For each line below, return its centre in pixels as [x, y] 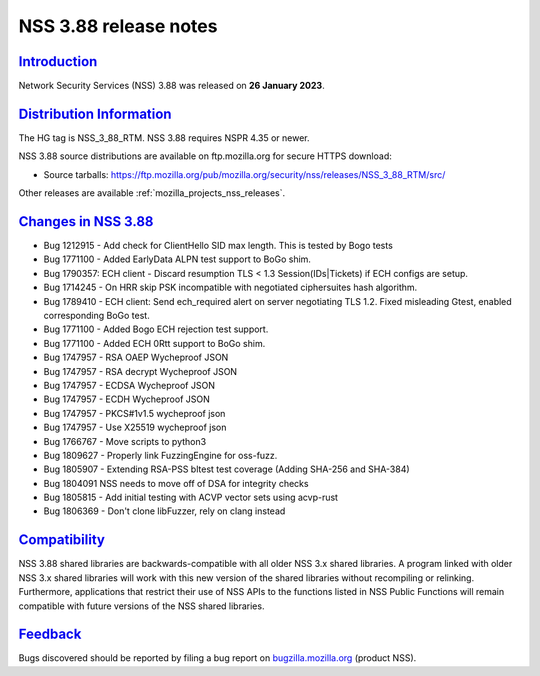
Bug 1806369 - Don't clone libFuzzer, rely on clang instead [164, 511]
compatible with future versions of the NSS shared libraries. [141, 606]
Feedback [50, 634]
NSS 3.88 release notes [118, 26]
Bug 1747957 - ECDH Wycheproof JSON [126, 399]
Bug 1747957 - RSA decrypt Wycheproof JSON [140, 371]
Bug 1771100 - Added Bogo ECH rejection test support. [156, 329]
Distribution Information [95, 113]
